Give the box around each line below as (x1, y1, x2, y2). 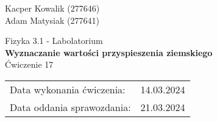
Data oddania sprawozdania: (10, 99, 131, 114)
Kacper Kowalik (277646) (5, 2, 100, 14)
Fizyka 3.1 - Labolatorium (5, 34, 103, 47)
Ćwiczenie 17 (5, 58, 54, 71)
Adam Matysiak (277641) (5, 13, 99, 26)
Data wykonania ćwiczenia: (10, 82, 126, 96)
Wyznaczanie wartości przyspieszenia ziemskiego (5, 46, 213, 59)
